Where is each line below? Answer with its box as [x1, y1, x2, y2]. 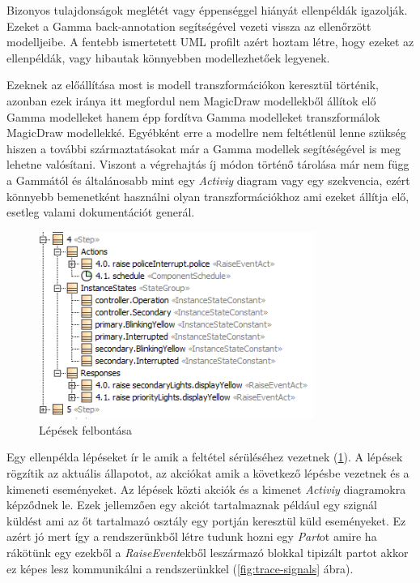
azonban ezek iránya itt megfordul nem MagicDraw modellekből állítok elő [6, 92, 376, 109]
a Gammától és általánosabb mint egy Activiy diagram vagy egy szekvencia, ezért [6, 171, 410, 188]
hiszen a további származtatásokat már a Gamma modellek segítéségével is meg [6, 139, 401, 156]
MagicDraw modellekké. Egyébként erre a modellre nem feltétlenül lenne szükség [6, 124, 406, 141]
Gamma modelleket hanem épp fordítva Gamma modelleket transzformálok [6, 108, 380, 125]
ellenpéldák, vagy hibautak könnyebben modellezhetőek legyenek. [6, 49, 330, 66]
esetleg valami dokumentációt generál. [6, 204, 195, 221]
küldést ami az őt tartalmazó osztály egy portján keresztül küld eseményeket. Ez [6, 512, 406, 529]
